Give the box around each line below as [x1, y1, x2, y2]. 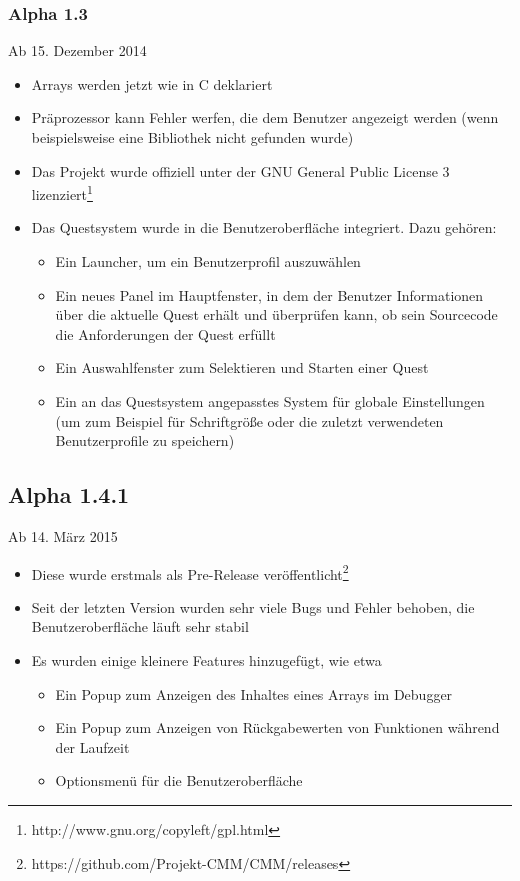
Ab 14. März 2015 [8, 525, 118, 546]
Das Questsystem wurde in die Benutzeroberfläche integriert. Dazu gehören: [31, 217, 497, 238]
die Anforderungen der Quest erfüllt [55, 323, 276, 344]
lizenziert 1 [31, 181, 93, 204]
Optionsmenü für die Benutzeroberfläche [55, 770, 303, 791]
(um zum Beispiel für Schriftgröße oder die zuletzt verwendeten [55, 410, 444, 431]
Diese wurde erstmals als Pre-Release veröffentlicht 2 [31, 560, 349, 584]
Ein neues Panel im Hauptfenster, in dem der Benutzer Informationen [55, 284, 484, 305]
